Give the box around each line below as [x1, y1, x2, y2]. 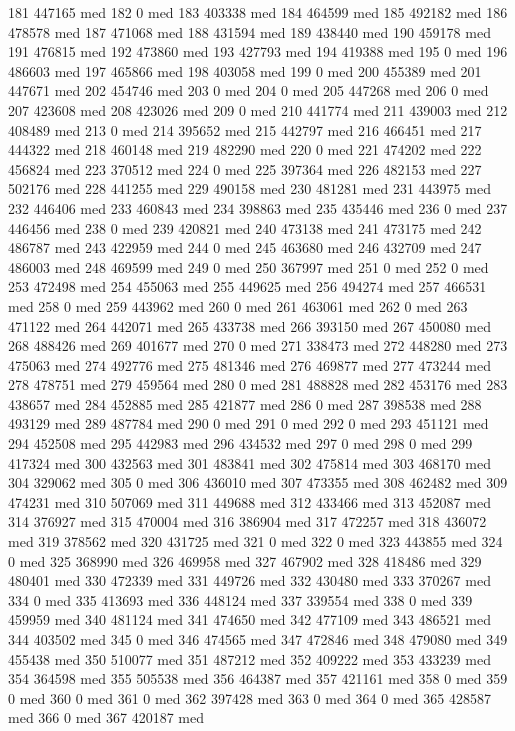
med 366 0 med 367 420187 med [8, 707, 204, 728]
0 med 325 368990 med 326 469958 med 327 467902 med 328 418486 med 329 [8, 550, 482, 571]
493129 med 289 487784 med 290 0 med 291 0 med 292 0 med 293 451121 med [8, 413, 489, 434]
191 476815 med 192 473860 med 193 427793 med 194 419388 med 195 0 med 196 [8, 41, 508, 62]
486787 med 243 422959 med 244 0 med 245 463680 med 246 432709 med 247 [8, 237, 482, 258]
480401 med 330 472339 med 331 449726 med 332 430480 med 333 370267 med [8, 570, 491, 591]
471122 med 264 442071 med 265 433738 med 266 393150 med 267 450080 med [8, 315, 491, 336]
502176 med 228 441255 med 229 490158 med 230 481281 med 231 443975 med [8, 178, 491, 199]
